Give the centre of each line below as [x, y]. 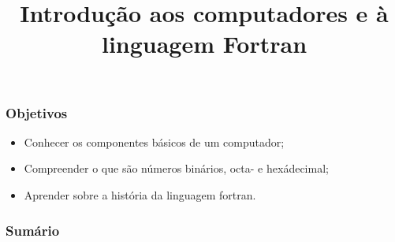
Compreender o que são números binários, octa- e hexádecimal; [176, 168]
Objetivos [37, 112]
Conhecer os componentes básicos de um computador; [154, 141]
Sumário [33, 230]
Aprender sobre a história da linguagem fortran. [140, 195]
